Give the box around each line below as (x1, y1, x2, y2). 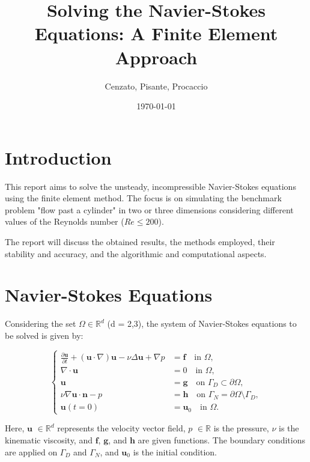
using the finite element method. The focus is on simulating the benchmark (5, 192, 282, 204)
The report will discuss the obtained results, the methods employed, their (5, 236, 275, 248)
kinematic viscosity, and (5, 434, 93, 446)
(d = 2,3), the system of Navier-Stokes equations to (107, 317, 297, 330)
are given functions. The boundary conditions (138, 434, 305, 446)
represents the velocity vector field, (57, 422, 186, 434)
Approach (115, 44, 198, 69)
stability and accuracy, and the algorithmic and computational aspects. (5, 247, 267, 260)
